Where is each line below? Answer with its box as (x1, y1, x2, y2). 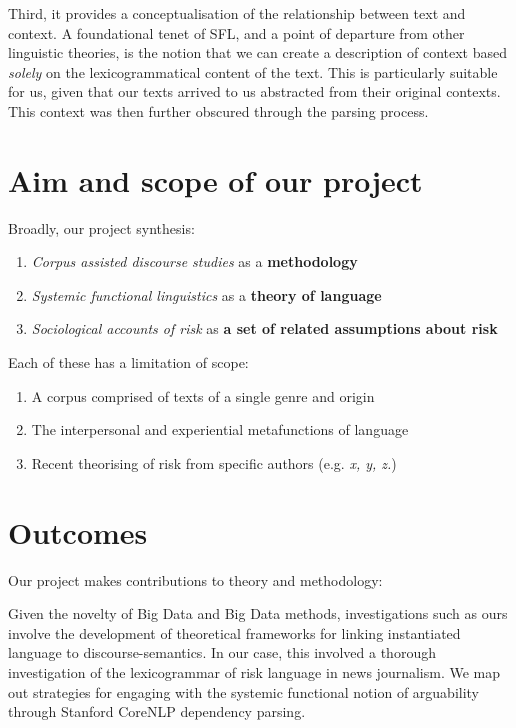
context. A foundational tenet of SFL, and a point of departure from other (8, 22, 465, 43)
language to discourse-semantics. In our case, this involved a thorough (8, 642, 436, 663)
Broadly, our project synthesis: (8, 217, 195, 238)
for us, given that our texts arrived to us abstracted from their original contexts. (8, 81, 501, 102)
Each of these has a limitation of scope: (8, 352, 249, 373)
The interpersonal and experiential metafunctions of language (31, 419, 409, 440)
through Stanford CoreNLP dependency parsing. (8, 701, 306, 722)
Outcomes (8, 511, 148, 552)
